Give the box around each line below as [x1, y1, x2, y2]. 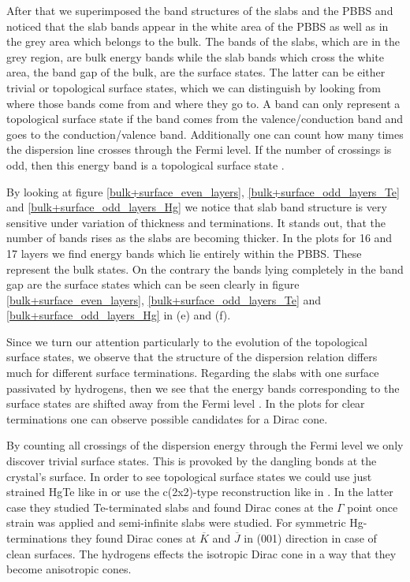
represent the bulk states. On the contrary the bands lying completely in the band [6, 260, 404, 277]
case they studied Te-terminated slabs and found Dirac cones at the [6, 498, 334, 515]
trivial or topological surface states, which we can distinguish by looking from [6, 79, 382, 95]
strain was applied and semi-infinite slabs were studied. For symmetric [6, 514, 346, 531]
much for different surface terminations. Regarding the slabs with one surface [6, 364, 379, 381]
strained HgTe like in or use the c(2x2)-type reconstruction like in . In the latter [6, 483, 393, 500]
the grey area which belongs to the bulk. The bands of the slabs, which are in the [6, 33, 400, 50]
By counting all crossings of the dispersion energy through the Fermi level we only [6, 437, 404, 453]
